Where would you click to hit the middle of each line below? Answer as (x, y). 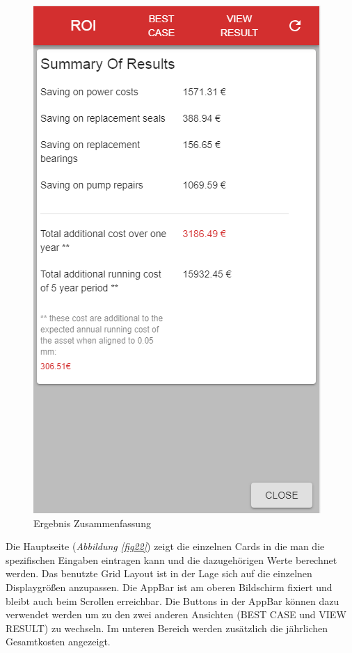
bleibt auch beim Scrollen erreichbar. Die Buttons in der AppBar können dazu (173, 600)
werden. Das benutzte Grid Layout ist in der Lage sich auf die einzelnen (159, 573)
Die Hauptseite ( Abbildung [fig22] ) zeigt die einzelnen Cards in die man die (165, 546)
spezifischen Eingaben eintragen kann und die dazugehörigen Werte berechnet (171, 559)
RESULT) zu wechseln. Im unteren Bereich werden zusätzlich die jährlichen (167, 628)
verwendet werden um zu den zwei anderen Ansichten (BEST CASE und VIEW (176, 614)
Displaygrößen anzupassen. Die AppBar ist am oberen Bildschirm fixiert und (169, 587)
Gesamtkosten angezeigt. (58, 642)
